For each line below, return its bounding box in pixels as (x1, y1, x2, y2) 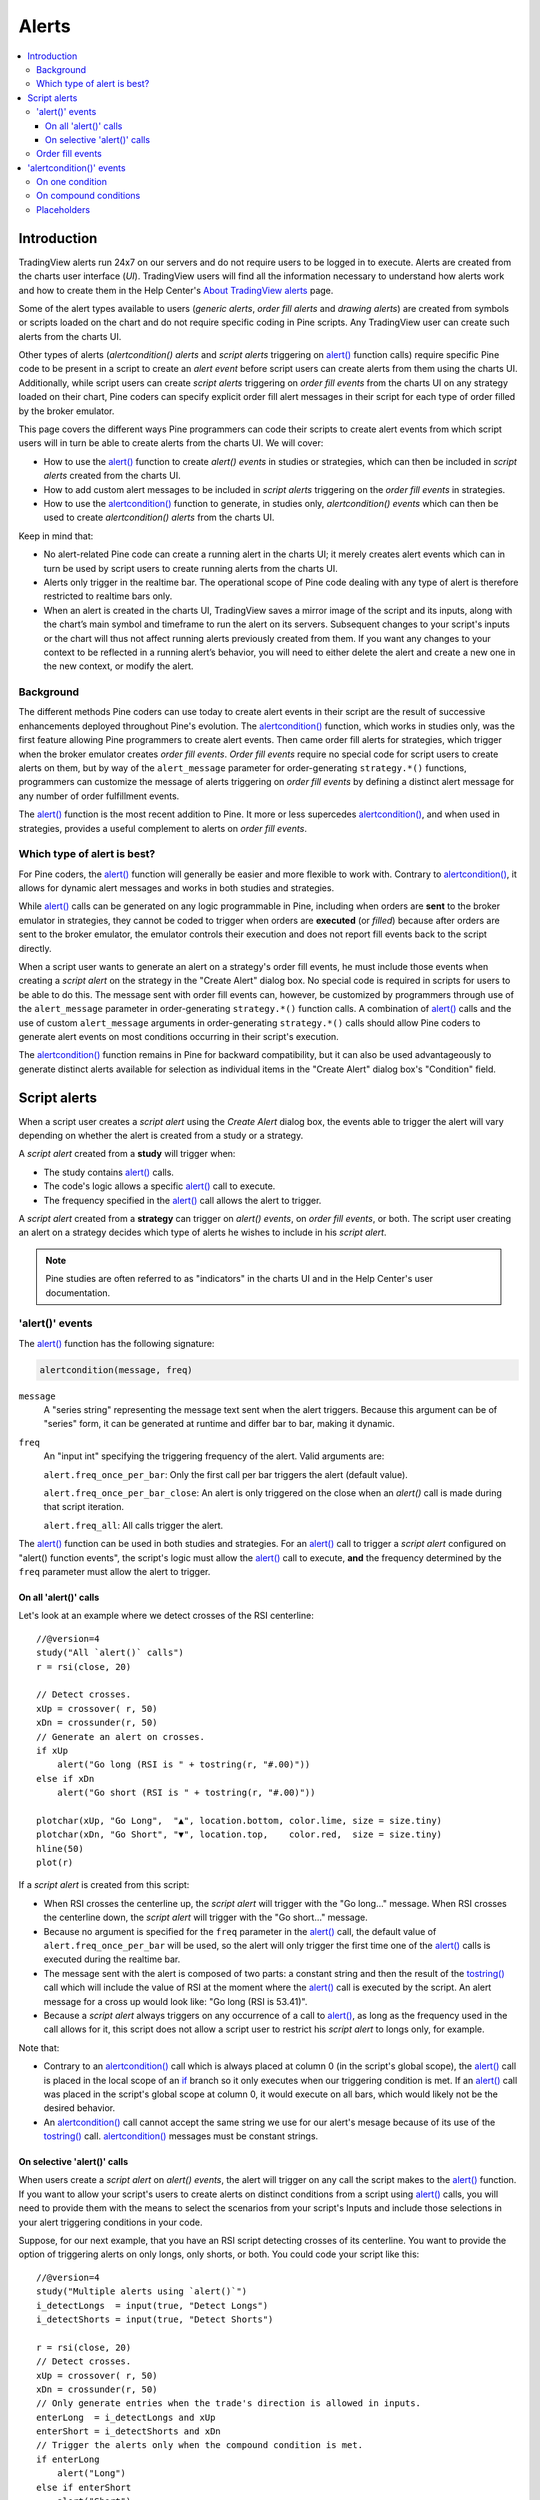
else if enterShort (36, 2481, 132, 2493)
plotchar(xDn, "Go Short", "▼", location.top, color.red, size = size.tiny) (36, 1829, 443, 1840)
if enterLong (36, 2453, 100, 2465)
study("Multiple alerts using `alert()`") (36, 2286, 248, 2297)
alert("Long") (56, 2468, 127, 2479)
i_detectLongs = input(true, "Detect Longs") (36, 2300, 269, 2311)
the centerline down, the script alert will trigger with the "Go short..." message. (43, 1911, 369, 1924)
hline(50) (36, 1843, 84, 1854)
